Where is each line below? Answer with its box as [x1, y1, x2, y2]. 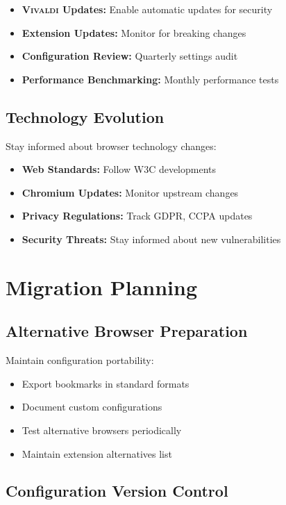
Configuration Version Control [6, 480, 228, 502]
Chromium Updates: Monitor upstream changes [22, 185, 239, 199]
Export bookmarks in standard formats [22, 376, 190, 390]
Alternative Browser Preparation [6, 320, 248, 342]
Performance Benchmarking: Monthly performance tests [22, 72, 279, 86]
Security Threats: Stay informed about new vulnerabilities [22, 231, 281, 246]
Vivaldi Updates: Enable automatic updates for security [22, 2, 273, 16]
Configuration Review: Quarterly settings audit [22, 49, 238, 63]
